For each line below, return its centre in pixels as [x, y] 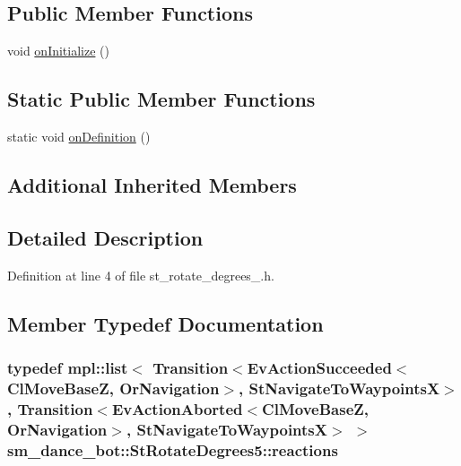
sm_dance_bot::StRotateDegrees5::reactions [173, 449]
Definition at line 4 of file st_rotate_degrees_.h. [141, 275]
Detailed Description [105, 237]
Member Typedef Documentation [165, 323]
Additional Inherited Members [152, 184]
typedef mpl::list [68, 367]
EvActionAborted [178, 408]
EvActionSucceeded [319, 367]
